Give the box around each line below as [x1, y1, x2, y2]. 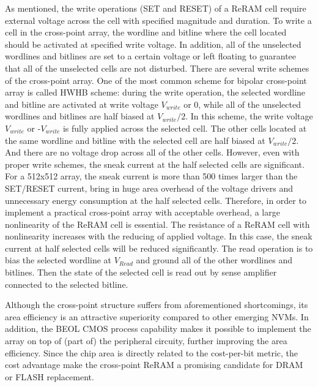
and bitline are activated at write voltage [5, 97, 158, 110]
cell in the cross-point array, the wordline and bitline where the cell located [5, 26, 287, 39]
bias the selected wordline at [5, 254, 112, 266]
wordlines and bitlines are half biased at [5, 110, 155, 122]
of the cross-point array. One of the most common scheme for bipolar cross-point [5, 73, 307, 86]
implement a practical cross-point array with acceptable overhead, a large [5, 206, 280, 219]
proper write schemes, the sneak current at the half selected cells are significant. [5, 157, 305, 170]
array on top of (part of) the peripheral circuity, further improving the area [5, 334, 287, 347]
